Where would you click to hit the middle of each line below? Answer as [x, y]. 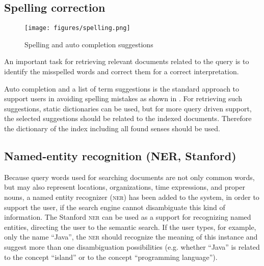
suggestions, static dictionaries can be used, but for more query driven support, [128, 108]
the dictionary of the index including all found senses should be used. [112, 128]
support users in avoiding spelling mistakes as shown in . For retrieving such [123, 98]
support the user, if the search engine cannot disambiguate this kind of [115, 207]
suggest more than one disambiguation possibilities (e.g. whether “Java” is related [132, 246]
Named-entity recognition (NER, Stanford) [120, 156]
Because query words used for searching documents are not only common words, [129, 177]
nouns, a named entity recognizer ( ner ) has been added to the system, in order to [132, 197]
